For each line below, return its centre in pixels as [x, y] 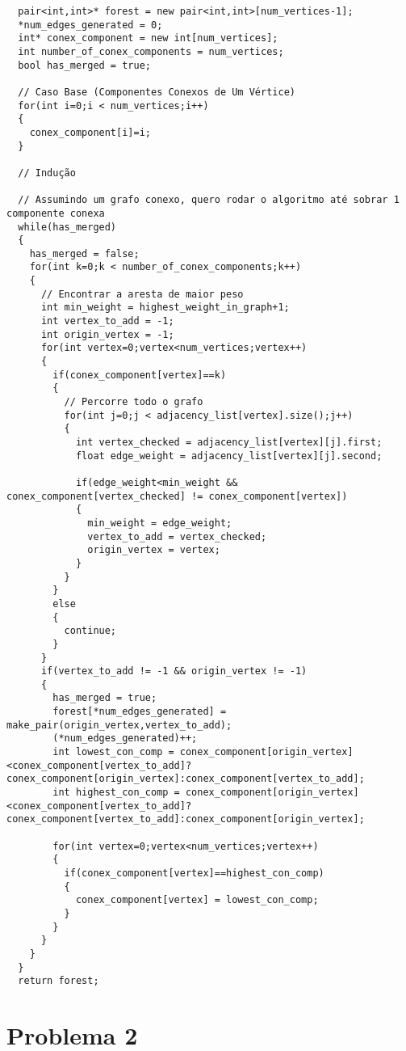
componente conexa [56, 213]
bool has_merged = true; [84, 65]
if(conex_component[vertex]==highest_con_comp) [194, 873]
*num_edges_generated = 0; [90, 25]
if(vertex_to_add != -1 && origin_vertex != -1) [174, 671]
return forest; [59, 981]
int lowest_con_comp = [113, 752]
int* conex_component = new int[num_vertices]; [148, 38]
